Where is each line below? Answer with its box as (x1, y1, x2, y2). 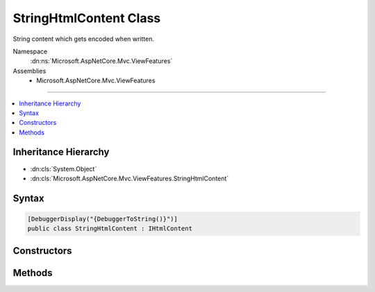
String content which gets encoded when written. (12, 35, 154, 43)
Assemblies (12, 67, 47, 75)
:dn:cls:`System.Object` (30, 164, 97, 173)
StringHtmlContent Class (12, 10, 161, 26)
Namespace (12, 47, 48, 55)
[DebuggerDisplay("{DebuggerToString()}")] (27, 215, 178, 223)
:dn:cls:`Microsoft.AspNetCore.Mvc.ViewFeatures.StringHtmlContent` (30, 174, 229, 182)
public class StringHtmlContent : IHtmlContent (27, 225, 192, 232)
